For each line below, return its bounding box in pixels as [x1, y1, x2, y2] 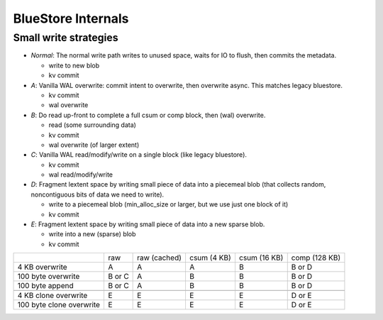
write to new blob [48, 61, 100, 70]
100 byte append [17, 281, 74, 291]
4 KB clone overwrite [17, 291, 88, 301]
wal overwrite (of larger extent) [48, 140, 140, 149]
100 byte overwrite [17, 272, 80, 282]
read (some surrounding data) [48, 121, 136, 129]
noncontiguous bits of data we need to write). [30, 190, 165, 199]
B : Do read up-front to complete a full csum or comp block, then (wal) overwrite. [30, 111, 266, 119]
